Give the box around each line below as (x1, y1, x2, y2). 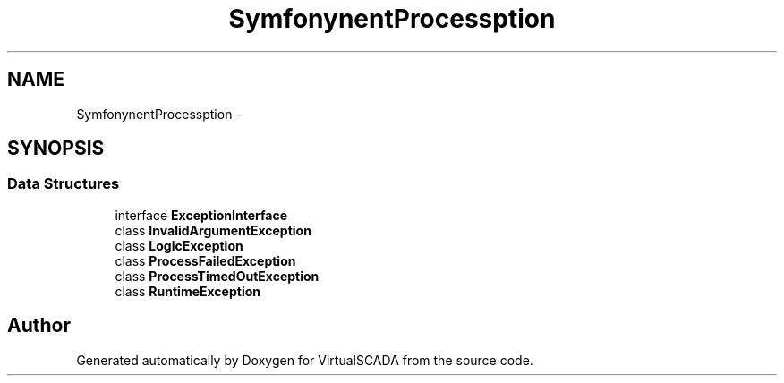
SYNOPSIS (7, 137, 105, 160)
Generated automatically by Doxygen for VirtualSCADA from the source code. (76, 352, 533, 368)
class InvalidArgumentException (115, 222, 311, 238)
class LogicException (115, 237, 243, 253)
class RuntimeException (115, 283, 260, 299)
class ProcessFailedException (115, 252, 296, 268)
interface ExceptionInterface (115, 207, 288, 223)
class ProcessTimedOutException (115, 268, 320, 284)
